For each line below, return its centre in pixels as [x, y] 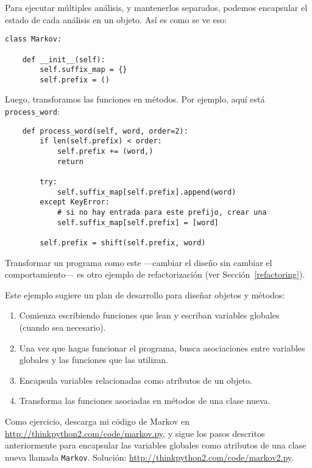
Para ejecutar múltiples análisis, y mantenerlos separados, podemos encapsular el [156, 7]
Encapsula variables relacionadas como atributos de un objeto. [136, 380]
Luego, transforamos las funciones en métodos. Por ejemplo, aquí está [135, 99]
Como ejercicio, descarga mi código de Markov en [97, 421]
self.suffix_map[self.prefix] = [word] [138, 222]
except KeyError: [75, 202]
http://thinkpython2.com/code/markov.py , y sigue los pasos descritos [135, 433]
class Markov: [34, 39]
